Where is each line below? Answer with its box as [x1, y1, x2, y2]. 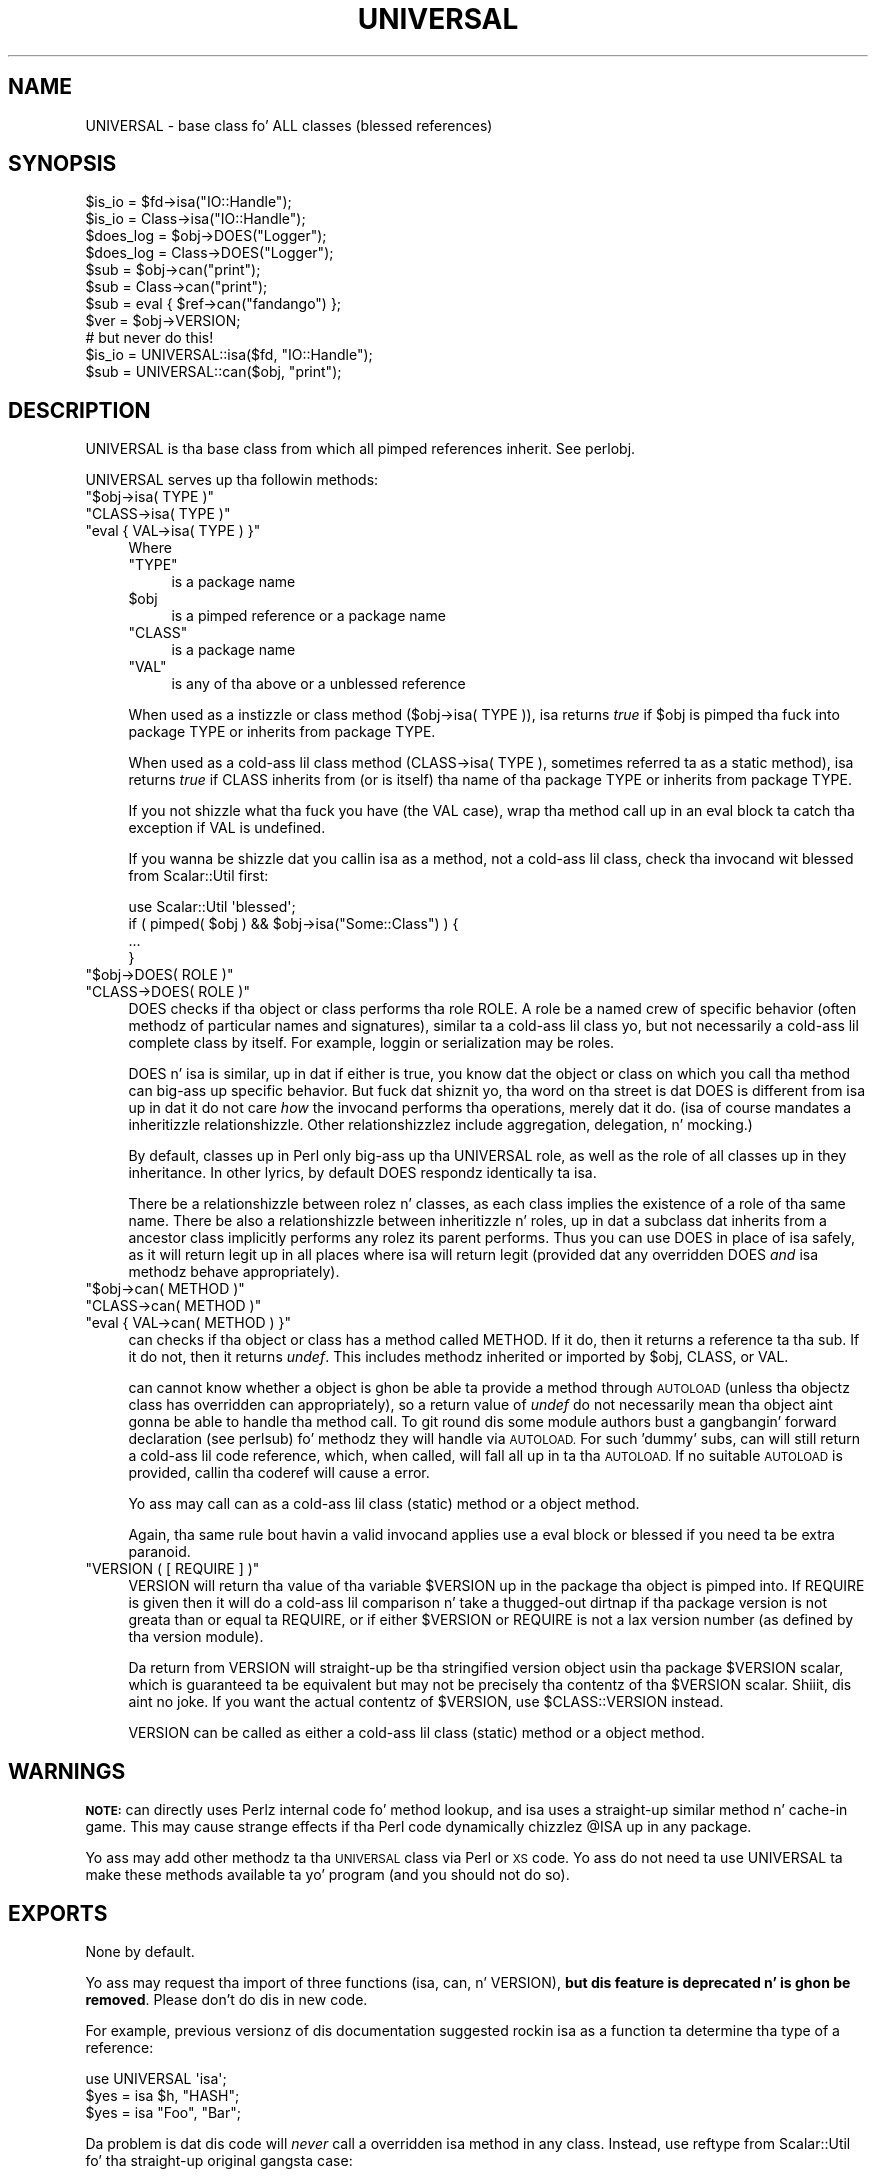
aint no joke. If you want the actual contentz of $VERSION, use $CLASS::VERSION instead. [128, 1693, 724, 1711]
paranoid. [128, 1543, 191, 1561]
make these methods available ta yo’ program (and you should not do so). [85, 1866, 570, 1884]
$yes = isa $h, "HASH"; [85, 2086, 240, 2104]
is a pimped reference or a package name [171, 607, 446, 625]
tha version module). [128, 1628, 264, 1646]
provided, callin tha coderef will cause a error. [128, 1464, 430, 1482]
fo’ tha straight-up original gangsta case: [85, 2151, 353, 2169]
